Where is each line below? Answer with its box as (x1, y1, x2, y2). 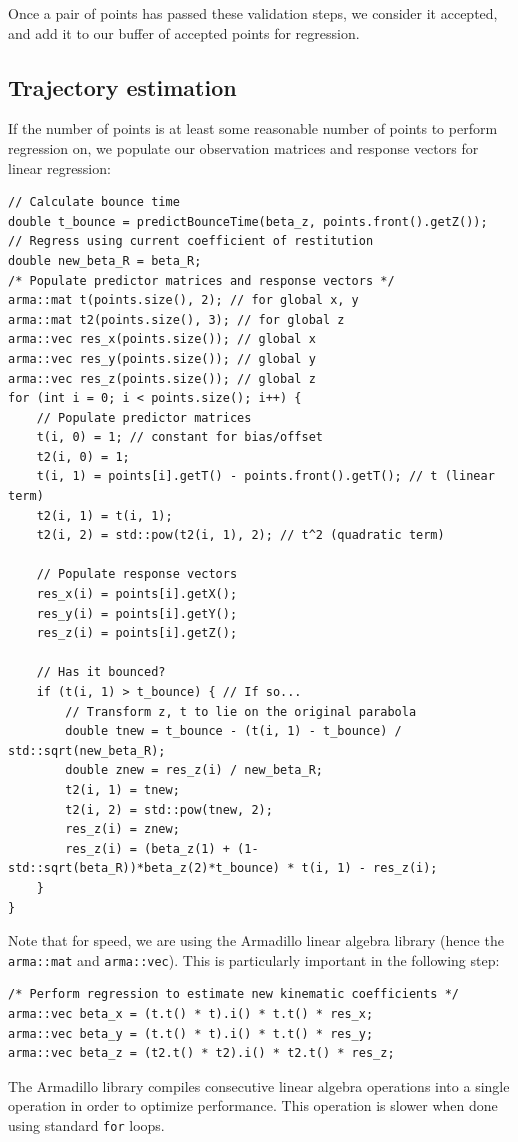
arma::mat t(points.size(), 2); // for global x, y (8, 293, 359, 308)
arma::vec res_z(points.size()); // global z (8, 371, 316, 386)
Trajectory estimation (8, 71, 237, 102)
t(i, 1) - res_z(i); (301, 861, 438, 876)
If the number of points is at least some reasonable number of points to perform (8, 118, 498, 139)
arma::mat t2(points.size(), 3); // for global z (8, 312, 345, 327)
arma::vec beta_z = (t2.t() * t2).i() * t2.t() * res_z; (8, 1046, 395, 1061)
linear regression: (8, 157, 111, 178)
